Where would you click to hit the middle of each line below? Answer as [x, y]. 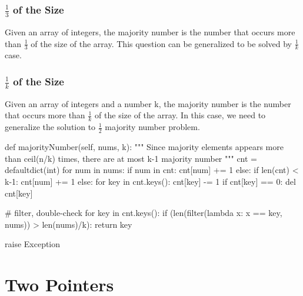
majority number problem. [152, 127]
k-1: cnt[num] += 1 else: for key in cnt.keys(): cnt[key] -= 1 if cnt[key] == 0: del [150, 181]
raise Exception [33, 244]
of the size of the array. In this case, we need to [180, 115]
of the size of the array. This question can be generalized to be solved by [161, 43]
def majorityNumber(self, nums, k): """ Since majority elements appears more [144, 147]
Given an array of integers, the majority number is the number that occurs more [150, 31]
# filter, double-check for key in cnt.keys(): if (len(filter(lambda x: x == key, [144, 213]
